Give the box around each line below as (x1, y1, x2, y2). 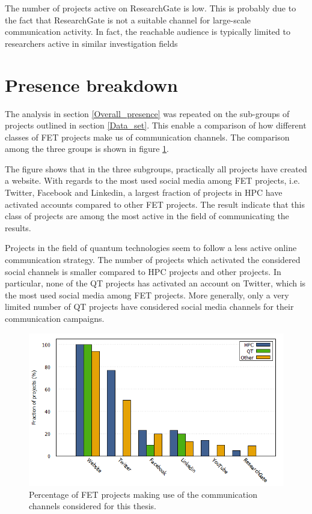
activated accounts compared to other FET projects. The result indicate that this (5, 198, 305, 210)
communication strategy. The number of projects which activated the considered (5, 253, 301, 266)
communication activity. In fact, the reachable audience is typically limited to (5, 25, 290, 38)
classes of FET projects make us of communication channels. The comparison (5, 130, 290, 143)
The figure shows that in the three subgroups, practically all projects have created (5, 162, 307, 175)
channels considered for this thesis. (29, 500, 157, 512)
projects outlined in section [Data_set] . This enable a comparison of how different (5, 119, 307, 132)
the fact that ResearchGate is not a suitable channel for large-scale (5, 13, 251, 26)
